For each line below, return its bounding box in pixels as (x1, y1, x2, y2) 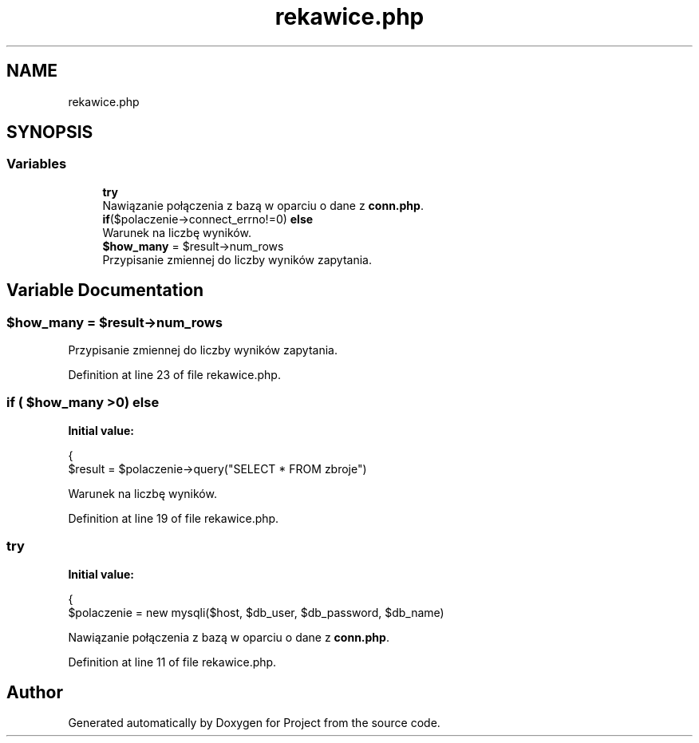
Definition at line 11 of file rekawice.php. (68, 654, 277, 669)
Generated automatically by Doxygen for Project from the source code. (68, 716, 440, 730)
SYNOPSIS (6, 122, 93, 143)
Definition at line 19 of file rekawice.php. (68, 511, 279, 525)
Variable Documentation (6, 280, 204, 301)
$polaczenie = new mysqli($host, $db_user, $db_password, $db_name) (68, 605, 444, 619)
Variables (6, 156, 67, 172)
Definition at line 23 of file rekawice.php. (68, 368, 281, 382)
